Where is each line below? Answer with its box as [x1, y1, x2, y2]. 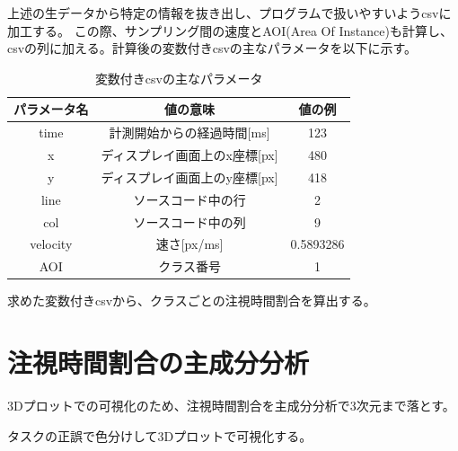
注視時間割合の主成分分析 [7, 344, 310, 381]
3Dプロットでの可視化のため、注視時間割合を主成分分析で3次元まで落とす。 [7, 396, 455, 415]
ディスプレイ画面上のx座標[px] [101, 146, 278, 164]
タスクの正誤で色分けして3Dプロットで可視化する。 [7, 426, 313, 445]
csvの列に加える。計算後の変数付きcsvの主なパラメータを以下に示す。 [7, 39, 418, 57]
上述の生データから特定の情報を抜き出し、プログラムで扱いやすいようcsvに [7, 4, 452, 22]
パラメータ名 [13, 100, 89, 119]
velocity [30, 234, 73, 253]
